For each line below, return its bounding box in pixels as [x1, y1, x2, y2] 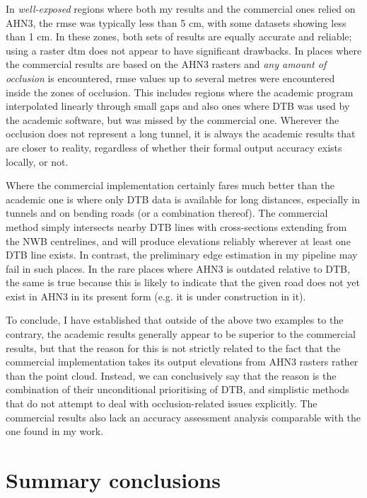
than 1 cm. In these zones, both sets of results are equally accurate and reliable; [6, 29, 352, 44]
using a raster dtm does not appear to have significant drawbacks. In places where [6, 43, 362, 57]
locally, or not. [6, 154, 69, 169]
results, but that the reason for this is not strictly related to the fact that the [6, 340, 341, 355]
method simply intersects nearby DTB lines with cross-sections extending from [6, 219, 347, 234]
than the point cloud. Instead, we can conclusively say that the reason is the [6, 368, 337, 383]
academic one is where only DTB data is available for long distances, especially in [6, 191, 360, 206]
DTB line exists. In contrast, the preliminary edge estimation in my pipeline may [6, 247, 358, 262]
